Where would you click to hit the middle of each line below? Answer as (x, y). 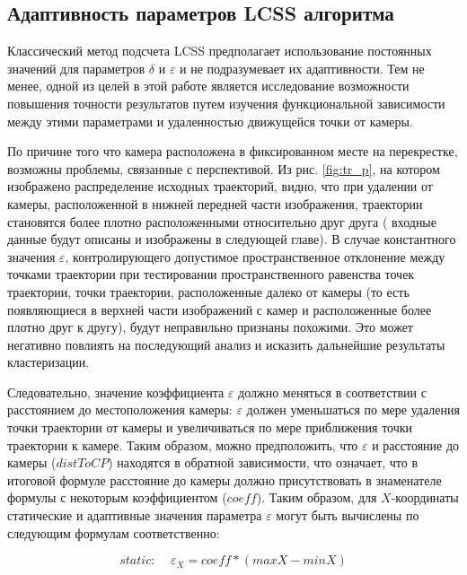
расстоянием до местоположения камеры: (120, 409)
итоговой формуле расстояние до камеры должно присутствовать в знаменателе (225, 479)
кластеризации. (48, 362)
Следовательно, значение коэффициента (116, 392)
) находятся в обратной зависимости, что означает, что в (263, 462)
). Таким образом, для (317, 497)
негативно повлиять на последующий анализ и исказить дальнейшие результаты (226, 344)
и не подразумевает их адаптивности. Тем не (302, 68)
